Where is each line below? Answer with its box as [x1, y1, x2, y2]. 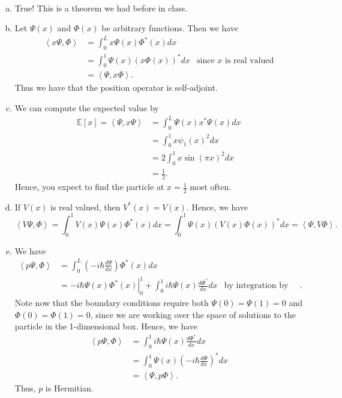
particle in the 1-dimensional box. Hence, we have [14, 320, 198, 332]
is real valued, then [50, 200, 121, 213]
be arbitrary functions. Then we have [101, 22, 239, 34]
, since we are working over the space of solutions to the [90, 308, 296, 320]
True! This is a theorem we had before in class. [14, 1, 188, 14]
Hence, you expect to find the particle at [14, 180, 164, 193]
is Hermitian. [45, 382, 94, 394]
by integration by [224, 281, 289, 290]
